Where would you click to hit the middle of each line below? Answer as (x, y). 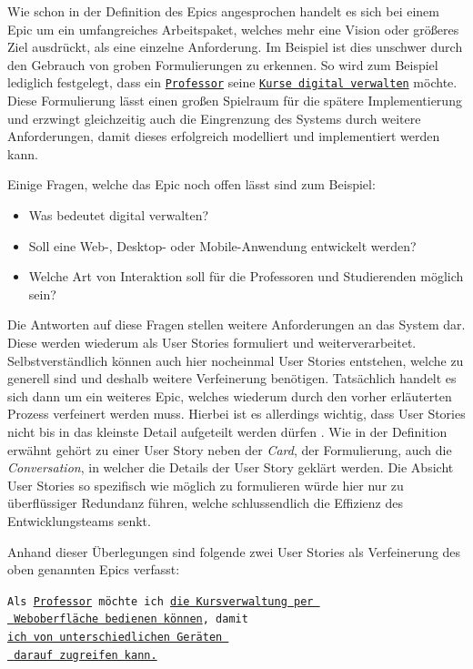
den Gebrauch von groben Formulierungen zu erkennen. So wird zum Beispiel (223, 64)
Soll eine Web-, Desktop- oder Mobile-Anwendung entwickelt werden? (222, 245)
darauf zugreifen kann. (86, 655)
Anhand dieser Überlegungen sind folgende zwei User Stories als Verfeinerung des (234, 551)
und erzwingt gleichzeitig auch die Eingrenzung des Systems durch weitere (214, 118)
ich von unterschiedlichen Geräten (115, 637)
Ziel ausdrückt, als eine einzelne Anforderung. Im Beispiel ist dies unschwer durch (235, 47)
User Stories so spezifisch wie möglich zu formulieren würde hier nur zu (206, 485)
